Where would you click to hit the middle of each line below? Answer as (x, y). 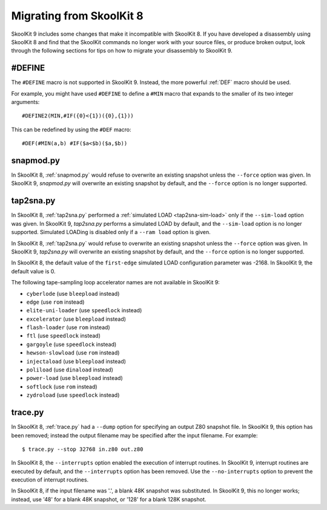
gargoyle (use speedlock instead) (71, 344)
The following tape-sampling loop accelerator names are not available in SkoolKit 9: (116, 283)
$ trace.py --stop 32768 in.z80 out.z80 (83, 449)
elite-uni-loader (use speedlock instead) (84, 310)
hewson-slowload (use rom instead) (73, 353)
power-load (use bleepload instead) (75, 378)
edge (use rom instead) (55, 302)
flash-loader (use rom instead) (68, 327)
